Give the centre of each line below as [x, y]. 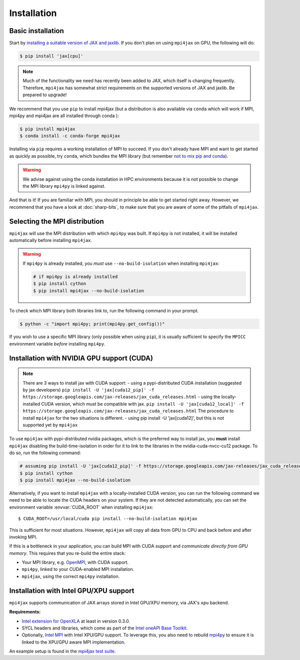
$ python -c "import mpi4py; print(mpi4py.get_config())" [92, 324]
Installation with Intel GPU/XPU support [72, 591]
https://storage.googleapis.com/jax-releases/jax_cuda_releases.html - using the [121, 397]
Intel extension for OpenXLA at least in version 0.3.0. [76, 621]
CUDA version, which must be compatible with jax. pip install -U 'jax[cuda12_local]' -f [143, 404]
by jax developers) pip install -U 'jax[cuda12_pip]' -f [88, 390]
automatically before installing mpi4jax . [51, 240]
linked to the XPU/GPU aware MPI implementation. [73, 642]
